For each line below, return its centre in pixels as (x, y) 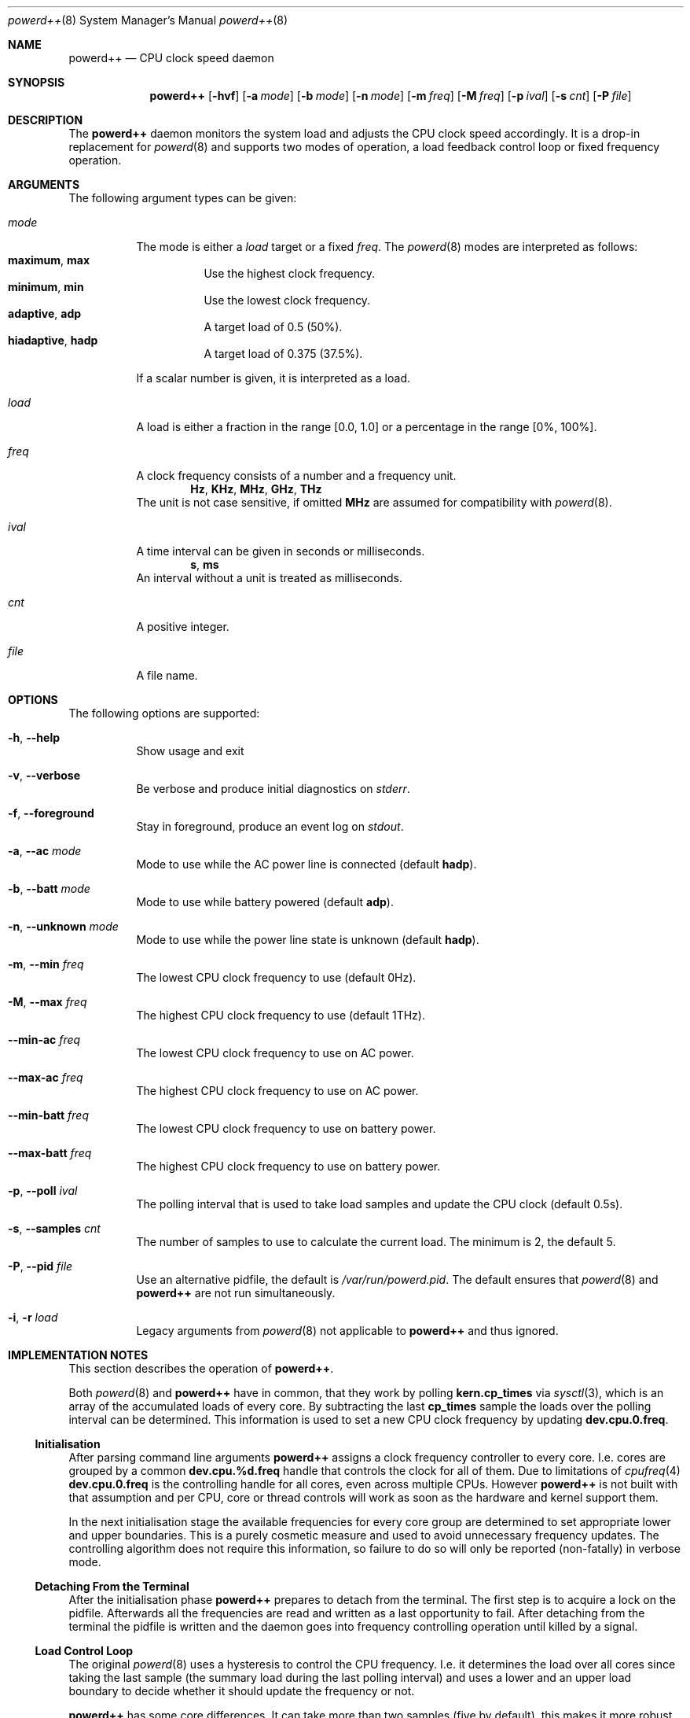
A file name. (167, 675)
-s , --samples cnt (54, 1228)
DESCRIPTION (46, 120)
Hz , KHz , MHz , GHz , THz (256, 489)
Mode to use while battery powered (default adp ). (265, 902)
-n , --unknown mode (63, 926)
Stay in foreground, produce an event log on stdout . (270, 826)
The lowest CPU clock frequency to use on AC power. (275, 1053)
